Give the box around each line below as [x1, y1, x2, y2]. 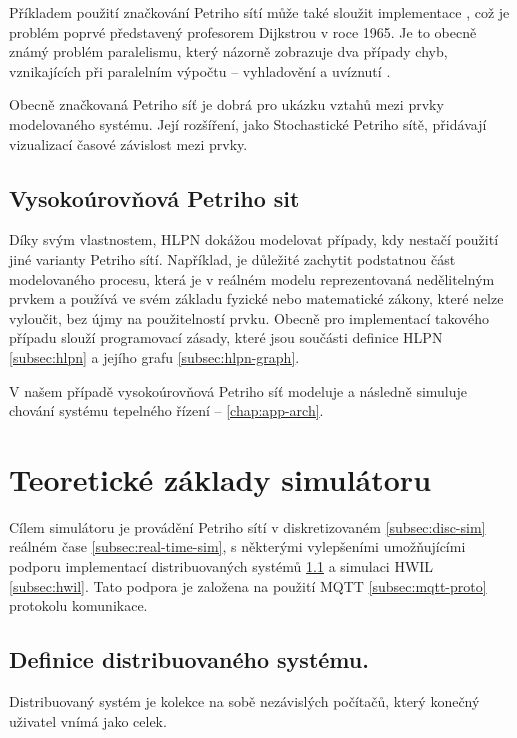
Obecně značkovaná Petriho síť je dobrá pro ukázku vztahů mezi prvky [9, 94, 444, 115]
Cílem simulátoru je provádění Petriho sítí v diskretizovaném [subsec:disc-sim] [9, 516, 486, 537]
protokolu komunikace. [9, 595, 148, 616]
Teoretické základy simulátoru [9, 458, 432, 499]
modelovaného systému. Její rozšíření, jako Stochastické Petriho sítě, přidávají [9, 113, 487, 134]
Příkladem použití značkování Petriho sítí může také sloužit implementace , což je [9, 2, 510, 22]
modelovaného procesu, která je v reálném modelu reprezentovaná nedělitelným [9, 268, 495, 289]
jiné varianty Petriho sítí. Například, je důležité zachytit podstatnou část [9, 248, 456, 269]
